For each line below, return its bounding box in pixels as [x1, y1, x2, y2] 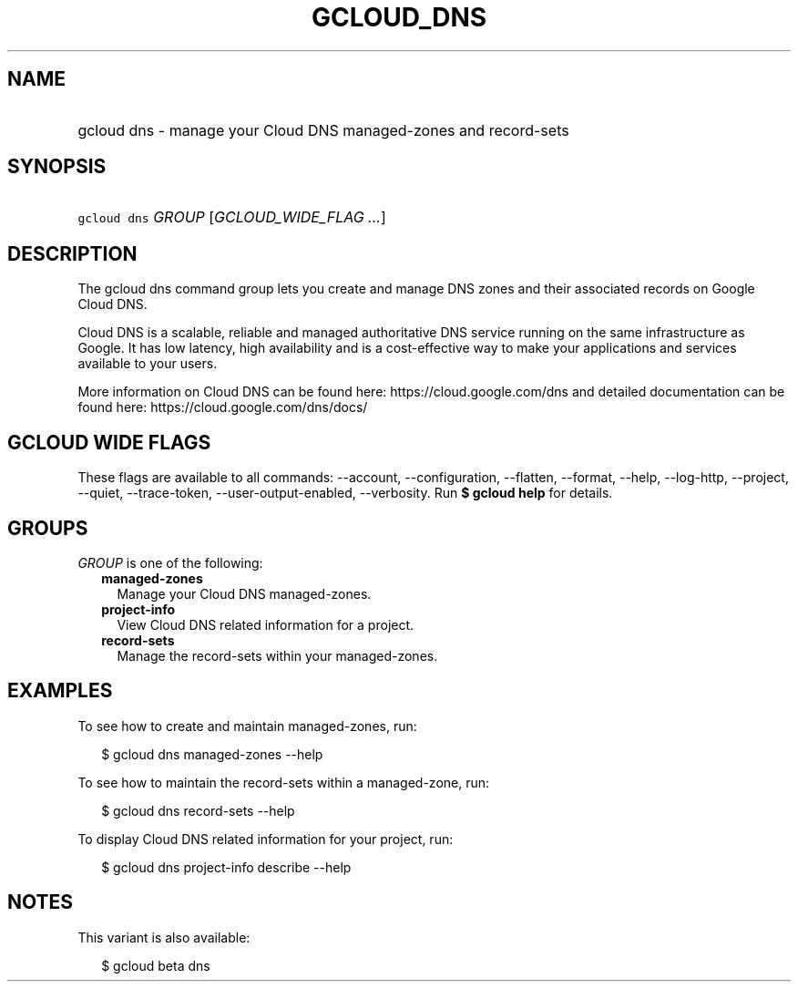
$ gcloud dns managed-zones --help [101, 746, 323, 762]
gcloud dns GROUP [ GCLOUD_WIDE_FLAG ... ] [77, 208, 386, 227]
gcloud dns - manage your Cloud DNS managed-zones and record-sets [77, 120, 569, 139]
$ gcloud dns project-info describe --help [101, 859, 352, 875]
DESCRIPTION [7, 242, 138, 265]
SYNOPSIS [7, 155, 107, 179]
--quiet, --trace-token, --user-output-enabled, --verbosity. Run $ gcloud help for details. [77, 485, 613, 501]
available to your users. [77, 355, 218, 372]
